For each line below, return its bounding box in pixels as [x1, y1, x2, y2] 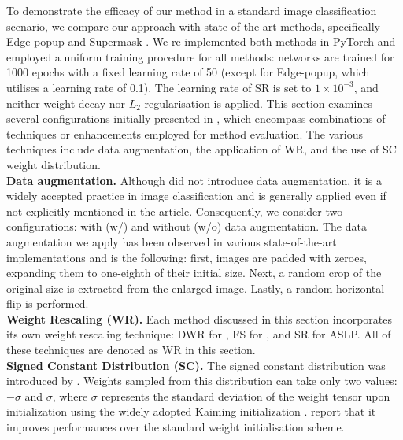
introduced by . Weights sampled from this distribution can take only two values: [6, 372, 397, 389]
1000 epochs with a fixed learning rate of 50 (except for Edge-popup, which [6, 64, 370, 80]
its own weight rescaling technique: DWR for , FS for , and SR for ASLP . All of [6, 326, 391, 342]
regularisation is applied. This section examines [144, 94, 372, 111]
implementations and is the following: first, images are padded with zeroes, [6, 249, 367, 265]
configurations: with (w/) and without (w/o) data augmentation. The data [6, 218, 367, 235]
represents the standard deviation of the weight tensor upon [101, 387, 390, 404]
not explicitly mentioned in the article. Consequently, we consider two [6, 202, 343, 219]
